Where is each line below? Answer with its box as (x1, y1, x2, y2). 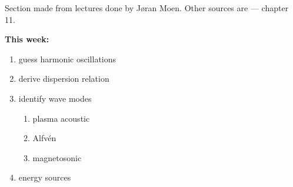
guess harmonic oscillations (18, 52, 116, 65)
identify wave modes (18, 92, 92, 104)
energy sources (18, 171, 71, 183)
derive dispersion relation (18, 72, 109, 85)
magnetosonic (32, 151, 82, 163)
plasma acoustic (32, 112, 90, 124)
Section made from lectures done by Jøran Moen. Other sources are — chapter (5, 2, 289, 14)
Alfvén (32, 132, 56, 144)
